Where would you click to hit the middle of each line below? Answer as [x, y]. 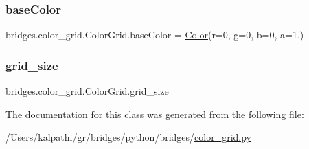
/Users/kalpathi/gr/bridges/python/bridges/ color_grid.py [129, 137]
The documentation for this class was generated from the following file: [155, 114]
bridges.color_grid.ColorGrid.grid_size [87, 91]
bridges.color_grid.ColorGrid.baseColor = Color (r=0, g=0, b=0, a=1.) [155, 35]
